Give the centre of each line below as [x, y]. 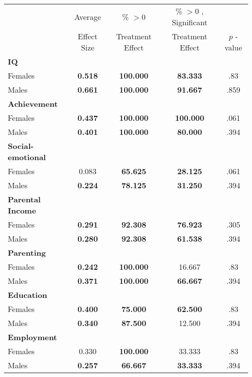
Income [22, 210]
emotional [27, 157]
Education [28, 295]
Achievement [33, 104]
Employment [32, 337]
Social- [21, 146]
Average [88, 16]
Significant [190, 22]
